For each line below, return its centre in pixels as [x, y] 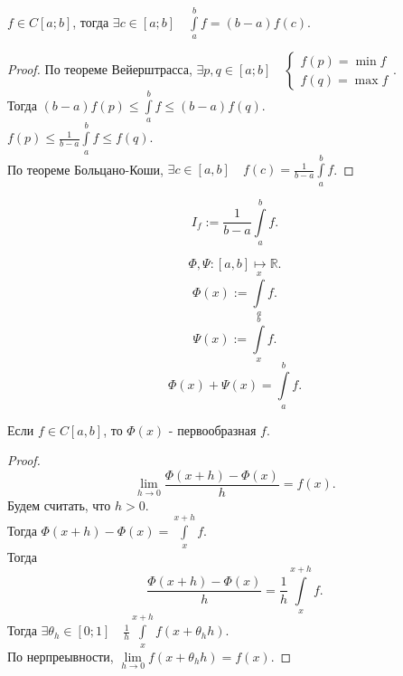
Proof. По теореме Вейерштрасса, [100, 69]
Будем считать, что [59, 505]
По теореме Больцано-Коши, [85, 169]
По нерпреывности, [61, 656]
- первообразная [212, 429]
